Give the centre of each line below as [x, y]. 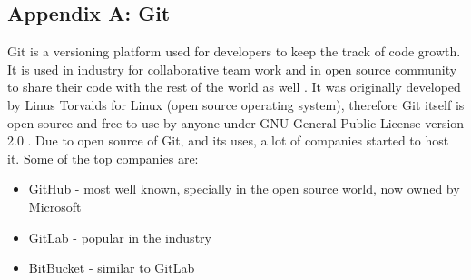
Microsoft [55, 206]
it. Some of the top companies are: [103, 158]
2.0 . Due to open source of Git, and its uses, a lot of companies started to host [228, 140]
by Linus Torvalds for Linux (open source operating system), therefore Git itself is [236, 104]
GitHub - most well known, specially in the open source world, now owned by [244, 189]
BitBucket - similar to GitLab [112, 268]
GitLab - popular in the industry [120, 237]
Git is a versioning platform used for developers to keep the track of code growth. [234, 51]
